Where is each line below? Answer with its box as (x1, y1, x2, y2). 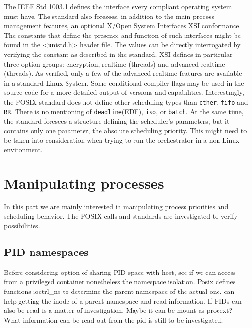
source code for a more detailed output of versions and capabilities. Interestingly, (4, 87, 244, 97)
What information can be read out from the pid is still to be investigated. (4, 314, 223, 325)
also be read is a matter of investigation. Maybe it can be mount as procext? (4, 305, 233, 315)
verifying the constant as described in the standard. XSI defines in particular (4, 49, 233, 59)
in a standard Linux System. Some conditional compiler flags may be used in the (4, 77, 244, 88)
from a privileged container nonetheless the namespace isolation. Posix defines (4, 276, 236, 287)
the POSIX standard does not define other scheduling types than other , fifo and (4, 96, 248, 107)
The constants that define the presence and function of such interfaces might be (4, 30, 241, 40)
